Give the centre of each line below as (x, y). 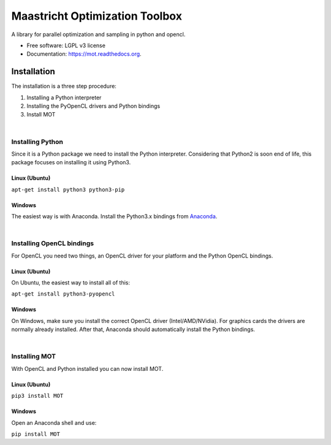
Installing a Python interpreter (64, 97)
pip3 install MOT (37, 396)
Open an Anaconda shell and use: (54, 422)
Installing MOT (34, 357)
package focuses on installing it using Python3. (71, 162)
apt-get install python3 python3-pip (68, 189)
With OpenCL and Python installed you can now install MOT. (87, 368)
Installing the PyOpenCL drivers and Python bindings (93, 106)
